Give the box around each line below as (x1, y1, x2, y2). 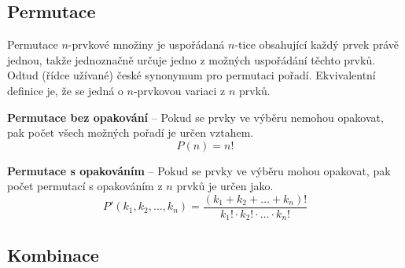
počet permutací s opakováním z (7, 178, 163, 194)
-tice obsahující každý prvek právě (234, 36, 399, 53)
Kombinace (7, 242, 99, 266)
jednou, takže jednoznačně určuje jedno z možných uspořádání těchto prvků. (7, 51, 376, 68)
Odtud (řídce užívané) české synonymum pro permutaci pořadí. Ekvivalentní (7, 67, 376, 83)
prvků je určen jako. (176, 178, 274, 194)
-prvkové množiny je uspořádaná (68, 36, 225, 53)
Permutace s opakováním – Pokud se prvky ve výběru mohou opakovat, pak (7, 162, 391, 178)
